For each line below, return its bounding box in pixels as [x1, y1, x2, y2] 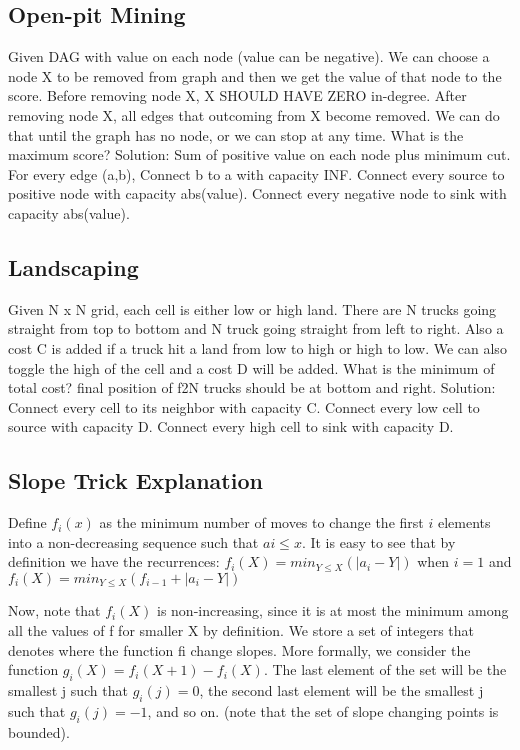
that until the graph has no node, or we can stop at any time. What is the [8, 124, 464, 145]
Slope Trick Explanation [8, 465, 263, 496]
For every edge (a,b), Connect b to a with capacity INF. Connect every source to [8, 163, 505, 184]
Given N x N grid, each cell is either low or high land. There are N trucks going [8, 298, 497, 319]
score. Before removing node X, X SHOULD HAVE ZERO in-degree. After [8, 85, 467, 106]
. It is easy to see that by [301, 531, 456, 552]
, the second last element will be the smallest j [199, 679, 484, 700]
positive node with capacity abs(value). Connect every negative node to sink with [8, 183, 507, 204]
